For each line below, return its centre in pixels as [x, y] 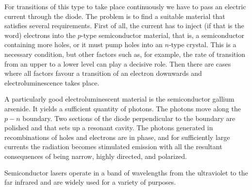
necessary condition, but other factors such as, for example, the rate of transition [125, 54]
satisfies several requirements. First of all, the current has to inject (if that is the [124, 26]
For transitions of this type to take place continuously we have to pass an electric [125, 6]
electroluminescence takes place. [52, 82]
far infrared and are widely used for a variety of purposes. [90, 182]
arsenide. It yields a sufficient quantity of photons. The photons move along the [123, 108]
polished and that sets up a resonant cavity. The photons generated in [109, 128]
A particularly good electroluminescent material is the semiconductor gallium [119, 99]
